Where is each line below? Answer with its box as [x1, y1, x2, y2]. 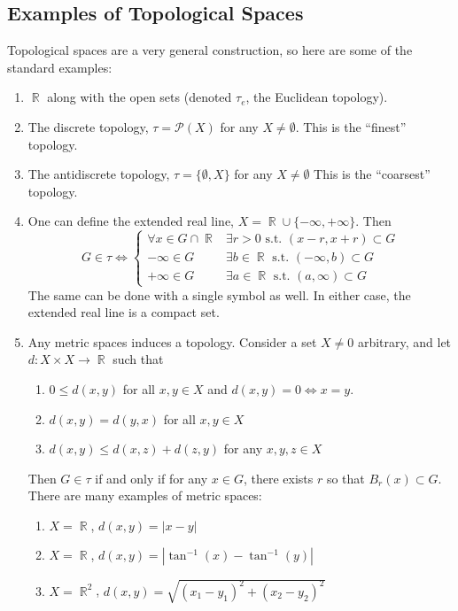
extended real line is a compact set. [27, 303, 220, 321]
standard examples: [7, 58, 113, 76]
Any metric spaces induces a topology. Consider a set [27, 332, 317, 351]
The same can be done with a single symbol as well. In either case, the [27, 285, 411, 304]
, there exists [243, 468, 314, 487]
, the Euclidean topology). [245, 88, 388, 106]
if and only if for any [95, 468, 208, 487]
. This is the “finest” [295, 117, 407, 135]
